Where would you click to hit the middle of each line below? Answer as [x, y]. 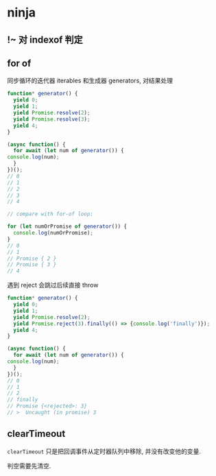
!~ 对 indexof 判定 [45, 39]
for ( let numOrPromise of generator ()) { [67, 227]
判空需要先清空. [29, 466]
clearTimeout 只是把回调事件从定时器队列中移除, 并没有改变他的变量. [104, 451]
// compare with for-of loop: [50, 214]
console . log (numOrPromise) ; [53, 233]
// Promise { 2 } [32, 259]
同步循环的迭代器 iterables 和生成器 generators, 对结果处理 [90, 81]
